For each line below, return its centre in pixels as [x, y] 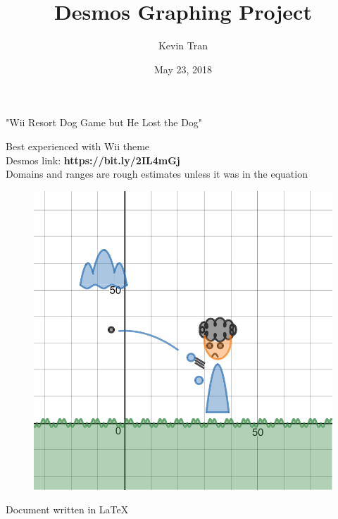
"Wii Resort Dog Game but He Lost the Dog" [104, 122]
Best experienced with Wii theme [78, 146]
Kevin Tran [183, 45]
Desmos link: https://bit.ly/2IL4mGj [93, 160]
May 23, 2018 [183, 69]
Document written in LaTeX [67, 509]
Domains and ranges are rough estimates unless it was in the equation [157, 174]
